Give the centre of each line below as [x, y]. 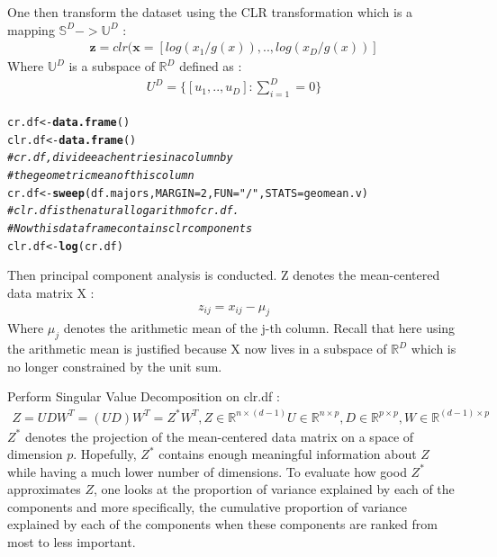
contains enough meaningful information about [288, 454]
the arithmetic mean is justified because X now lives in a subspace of [197, 349]
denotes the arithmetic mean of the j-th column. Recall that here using [259, 328]
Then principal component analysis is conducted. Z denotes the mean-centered [224, 275]
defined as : [211, 66]
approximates [44, 489]
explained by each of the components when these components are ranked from [222, 524]
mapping [31, 29]
